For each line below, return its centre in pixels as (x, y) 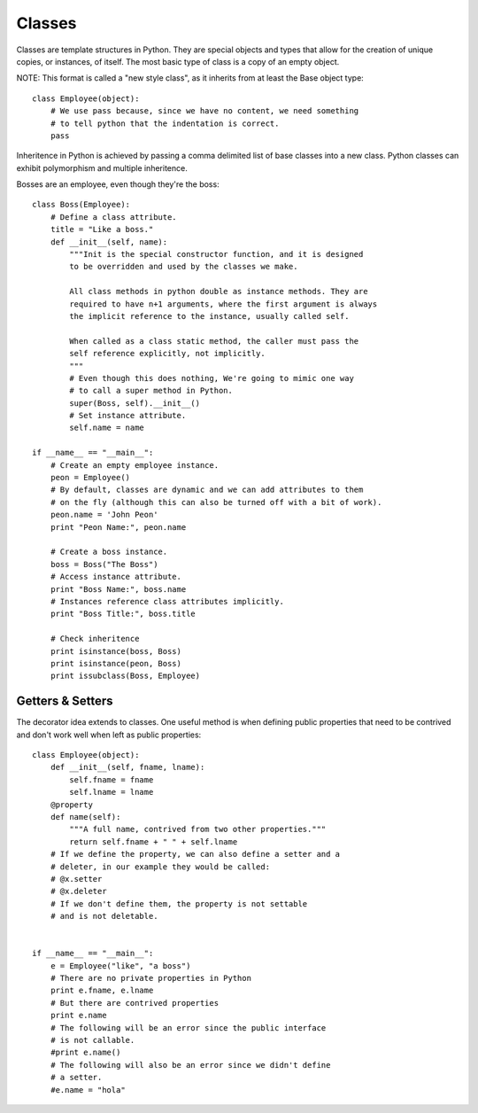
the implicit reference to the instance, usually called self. (209, 316)
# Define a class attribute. (113, 217)
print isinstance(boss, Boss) (116, 651)
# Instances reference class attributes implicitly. (167, 601)
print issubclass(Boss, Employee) (125, 676)
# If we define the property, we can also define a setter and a (195, 854)
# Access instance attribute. (116, 577)
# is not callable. (93, 1040)
